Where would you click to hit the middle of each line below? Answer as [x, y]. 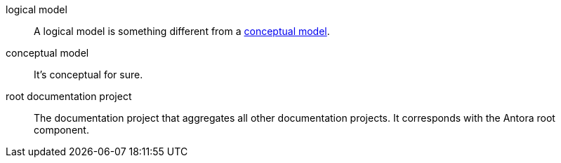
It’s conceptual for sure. [88, 75]
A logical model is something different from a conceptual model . [182, 31]
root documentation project [69, 96]
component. [61, 130]
